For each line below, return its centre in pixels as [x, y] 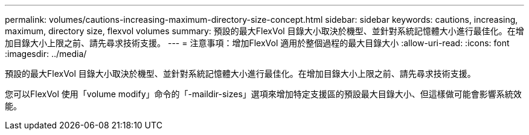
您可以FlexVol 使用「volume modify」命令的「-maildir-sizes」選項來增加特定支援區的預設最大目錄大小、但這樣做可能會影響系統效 [263, 94]
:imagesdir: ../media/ [46, 54]
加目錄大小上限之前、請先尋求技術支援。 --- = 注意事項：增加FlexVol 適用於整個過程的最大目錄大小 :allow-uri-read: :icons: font [257, 43]
